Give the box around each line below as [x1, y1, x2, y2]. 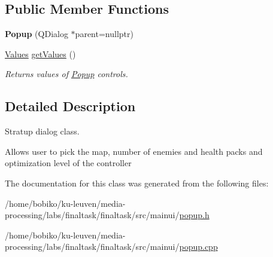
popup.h [179, 209, 210, 221]
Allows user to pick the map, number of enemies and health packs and [5, 145, 263, 157]
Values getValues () [5, 47, 76, 60]
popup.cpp [179, 240, 218, 253]
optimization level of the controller [5, 157, 132, 169]
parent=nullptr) [75, 27, 134, 40]
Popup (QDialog [5, 27, 68, 40]
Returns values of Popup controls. [5, 68, 128, 80]
